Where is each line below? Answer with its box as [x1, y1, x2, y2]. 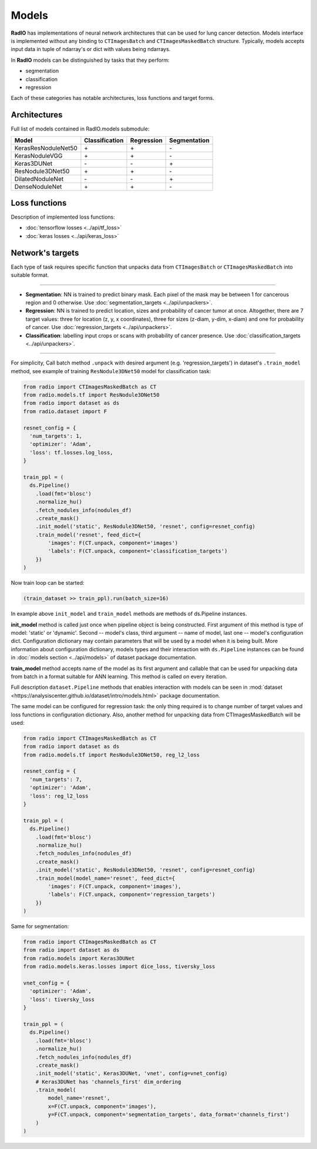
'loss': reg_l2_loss [29, 792, 89, 799]
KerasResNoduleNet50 [14, 144, 77, 152]
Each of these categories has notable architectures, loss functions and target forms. [11, 95, 214, 102]
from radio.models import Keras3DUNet [23, 955, 135, 962]
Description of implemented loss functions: [11, 213, 115, 220]
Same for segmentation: [11, 923, 69, 930]
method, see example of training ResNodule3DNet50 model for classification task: [11, 367, 211, 374]
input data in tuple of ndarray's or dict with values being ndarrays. [11, 46, 171, 53]
